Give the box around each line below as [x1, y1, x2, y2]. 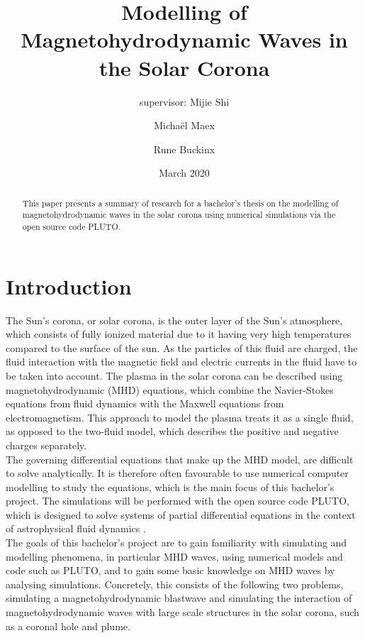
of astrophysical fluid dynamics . [6, 521, 146, 536]
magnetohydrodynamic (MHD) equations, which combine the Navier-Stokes [6, 382, 334, 397]
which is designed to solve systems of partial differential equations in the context [6, 507, 356, 522]
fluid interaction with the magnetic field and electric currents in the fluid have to [6, 354, 357, 369]
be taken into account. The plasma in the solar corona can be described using [6, 368, 343, 383]
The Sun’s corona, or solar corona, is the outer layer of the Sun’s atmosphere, [6, 312, 343, 327]
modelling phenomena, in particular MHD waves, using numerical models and [6, 549, 343, 563]
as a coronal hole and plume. [6, 618, 130, 633]
